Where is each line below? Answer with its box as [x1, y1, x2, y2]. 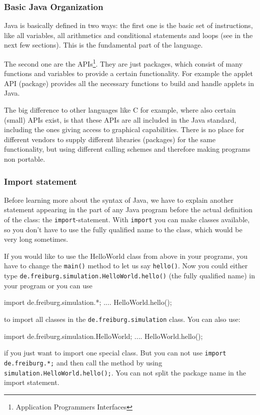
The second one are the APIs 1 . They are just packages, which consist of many [4, 57, 243, 69]
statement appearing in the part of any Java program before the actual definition [4, 204, 253, 215]
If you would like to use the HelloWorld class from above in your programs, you [4, 250, 248, 261]
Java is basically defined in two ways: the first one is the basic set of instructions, [4, 20, 253, 31]
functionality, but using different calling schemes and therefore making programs [4, 144, 250, 154]
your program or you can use [4, 280, 92, 290]
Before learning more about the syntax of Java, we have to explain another [4, 194, 233, 205]
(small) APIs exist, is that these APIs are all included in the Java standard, [4, 114, 236, 125]
